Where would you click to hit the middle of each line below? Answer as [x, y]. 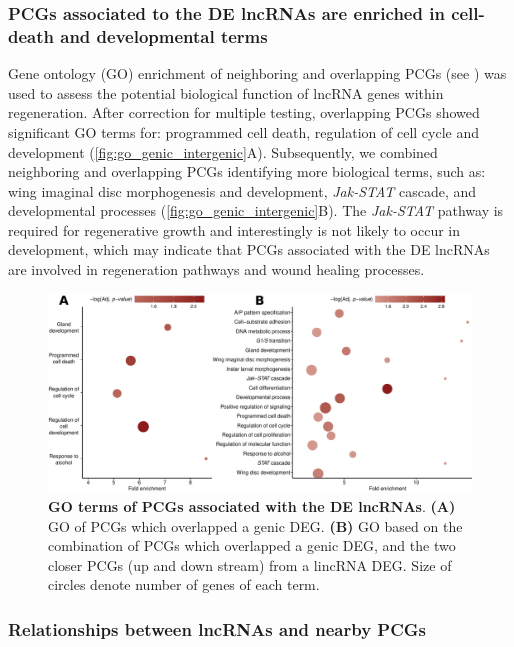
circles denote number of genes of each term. [184, 584]
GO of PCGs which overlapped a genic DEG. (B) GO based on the [255, 525]
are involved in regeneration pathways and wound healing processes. [216, 269]
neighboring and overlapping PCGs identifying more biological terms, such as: [247, 171]
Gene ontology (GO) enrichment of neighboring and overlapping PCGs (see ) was [257, 73]
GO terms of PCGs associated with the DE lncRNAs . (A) [252, 506]
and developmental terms [164, 35]
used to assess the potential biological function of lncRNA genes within [226, 92]
